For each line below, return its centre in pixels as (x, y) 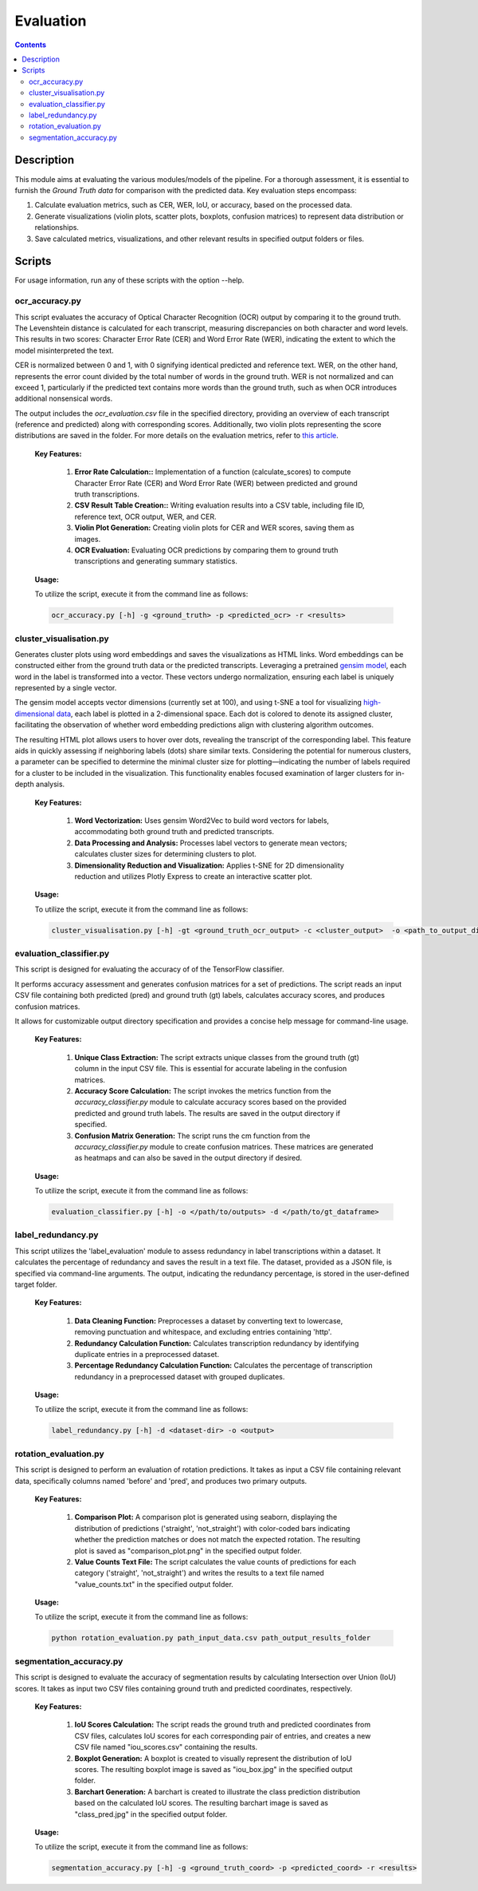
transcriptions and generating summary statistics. (156, 561)
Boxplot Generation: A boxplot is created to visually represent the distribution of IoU (213, 1758)
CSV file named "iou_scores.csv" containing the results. (166, 1747)
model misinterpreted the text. (65, 350)
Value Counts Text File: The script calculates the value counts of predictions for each (215, 1561)
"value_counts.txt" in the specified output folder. (154, 1584)
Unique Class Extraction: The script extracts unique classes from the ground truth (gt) (217, 1057)
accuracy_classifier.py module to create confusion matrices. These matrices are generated (224, 1146)
